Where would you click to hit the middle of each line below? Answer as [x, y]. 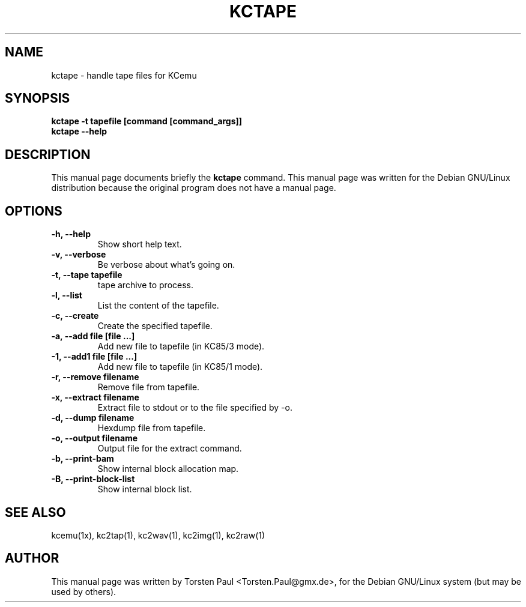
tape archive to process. [145, 285]
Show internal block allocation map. [168, 469]
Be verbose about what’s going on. [166, 265]
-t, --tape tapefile [87, 275]
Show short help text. [140, 244]
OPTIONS [34, 211]
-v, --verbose [79, 255]
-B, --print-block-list [93, 479]
